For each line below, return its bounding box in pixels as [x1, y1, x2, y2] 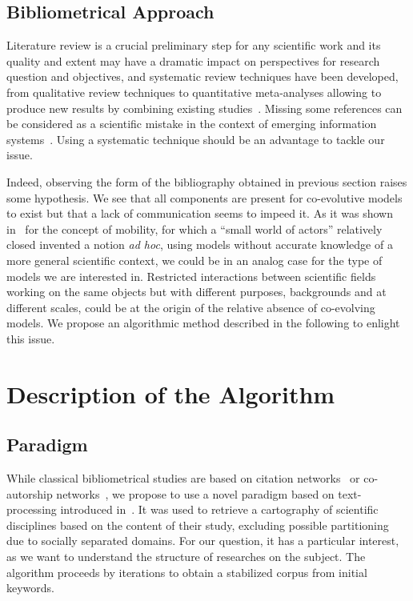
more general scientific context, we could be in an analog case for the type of [6, 251, 383, 268]
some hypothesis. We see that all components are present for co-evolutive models [6, 189, 403, 206]
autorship [6, 485, 53, 502]
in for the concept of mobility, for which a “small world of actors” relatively [6, 220, 383, 237]
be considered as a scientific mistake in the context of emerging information [6, 115, 377, 132]
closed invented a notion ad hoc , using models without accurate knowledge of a [6, 236, 393, 253]
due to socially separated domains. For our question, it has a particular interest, [6, 532, 399, 549]
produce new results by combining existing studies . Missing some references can [6, 99, 403, 116]
